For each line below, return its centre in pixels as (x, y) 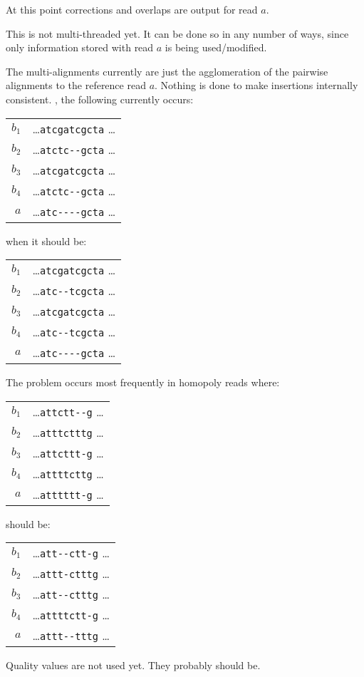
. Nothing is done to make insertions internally (256, 85)
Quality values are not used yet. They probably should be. (133, 665)
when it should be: (46, 241)
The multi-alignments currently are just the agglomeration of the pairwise (167, 71)
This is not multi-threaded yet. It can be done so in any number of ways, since (177, 33)
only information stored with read (80, 47)
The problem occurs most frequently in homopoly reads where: (143, 382)
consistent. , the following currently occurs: (100, 99)
